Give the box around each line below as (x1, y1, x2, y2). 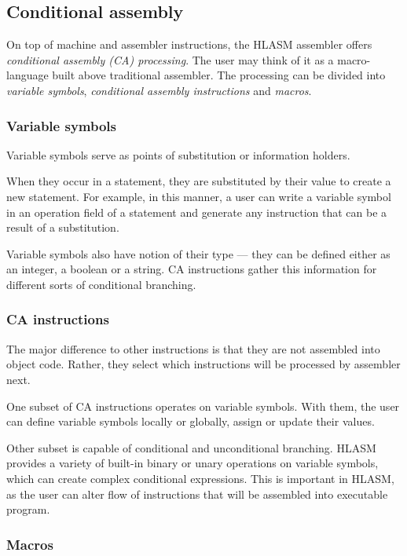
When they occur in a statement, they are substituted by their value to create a (6, 173, 391, 189)
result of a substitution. (6, 219, 119, 236)
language (6, 67, 49, 83)
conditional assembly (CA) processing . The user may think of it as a (6, 51, 334, 68)
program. (6, 501, 50, 518)
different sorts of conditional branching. (6, 276, 196, 292)
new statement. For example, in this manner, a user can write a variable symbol (6, 188, 391, 204)
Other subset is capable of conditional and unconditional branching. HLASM (6, 439, 376, 455)
